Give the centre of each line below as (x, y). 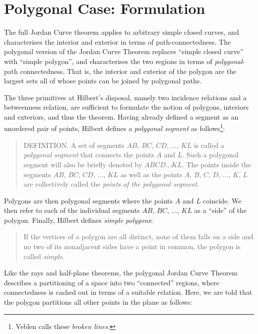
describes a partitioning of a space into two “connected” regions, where (112, 282)
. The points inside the (216, 164)
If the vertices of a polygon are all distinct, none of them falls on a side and (138, 236)
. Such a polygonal (210, 155)
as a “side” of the (221, 210)
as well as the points (151, 174)
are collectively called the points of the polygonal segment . (111, 184)
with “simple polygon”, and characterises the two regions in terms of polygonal (123, 61)
